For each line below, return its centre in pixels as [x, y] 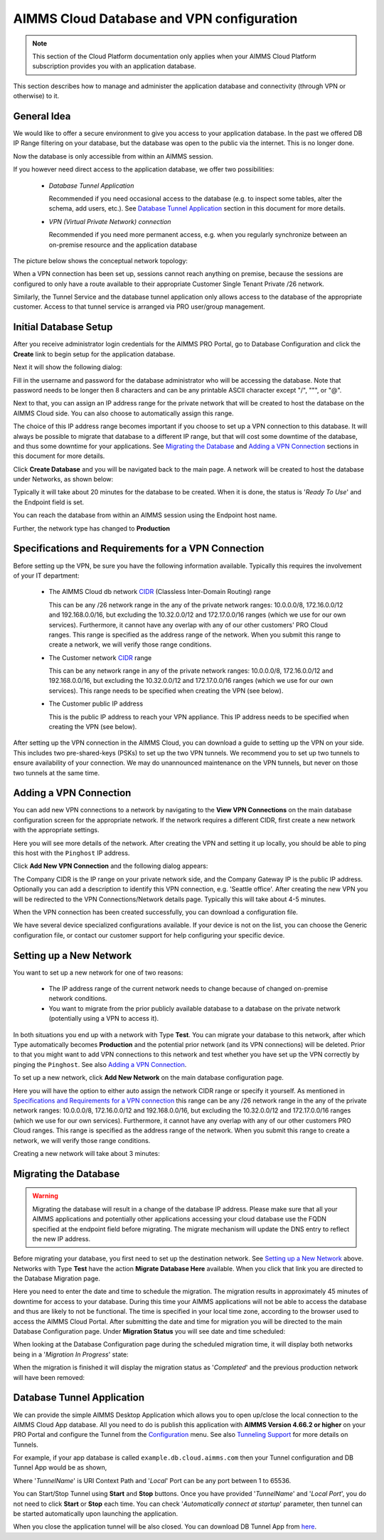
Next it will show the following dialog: [68, 367]
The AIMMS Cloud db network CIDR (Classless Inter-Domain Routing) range [160, 592]
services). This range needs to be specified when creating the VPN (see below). [166, 691]
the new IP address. [62, 1238]
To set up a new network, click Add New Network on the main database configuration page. [149, 1078]
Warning [45, 1196]
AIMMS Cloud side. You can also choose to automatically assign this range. [123, 413]
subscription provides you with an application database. [114, 66]
